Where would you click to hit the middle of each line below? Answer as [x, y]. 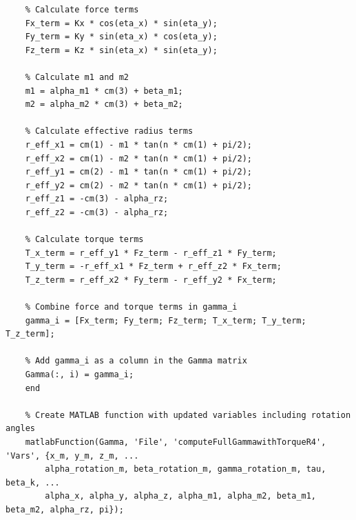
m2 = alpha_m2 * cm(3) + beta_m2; [104, 104]
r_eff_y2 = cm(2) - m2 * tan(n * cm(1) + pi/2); [138, 185]
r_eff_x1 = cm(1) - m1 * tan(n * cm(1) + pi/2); [138, 144]
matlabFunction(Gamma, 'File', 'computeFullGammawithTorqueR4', [176, 442]
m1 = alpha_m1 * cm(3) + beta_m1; [104, 91]
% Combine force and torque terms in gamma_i [131, 307]
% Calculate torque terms [84, 240]
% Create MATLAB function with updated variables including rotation [188, 415]
